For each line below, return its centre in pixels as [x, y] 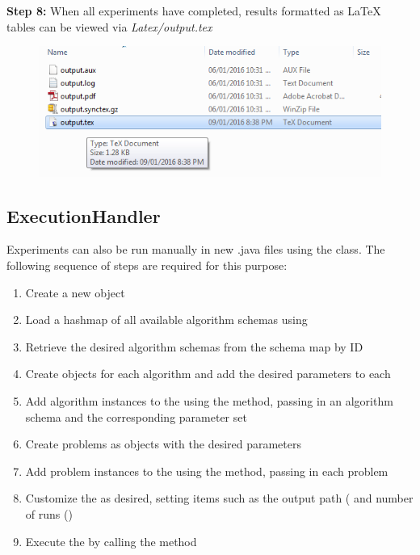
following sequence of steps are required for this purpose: [147, 265]
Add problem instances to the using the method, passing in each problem [207, 471]
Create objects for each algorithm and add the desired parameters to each [208, 374]
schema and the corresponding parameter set [136, 416]
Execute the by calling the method [111, 541]
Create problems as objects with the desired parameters [164, 444]
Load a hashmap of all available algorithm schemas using [166, 320]
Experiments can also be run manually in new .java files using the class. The [196, 249]
